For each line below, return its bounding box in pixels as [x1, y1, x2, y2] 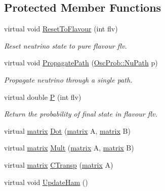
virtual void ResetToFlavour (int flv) [4, 23, 118, 34]
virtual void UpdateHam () [4, 176, 88, 187]
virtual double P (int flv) [4, 91, 81, 102]
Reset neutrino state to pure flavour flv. [4, 40, 127, 51]
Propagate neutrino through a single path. [4, 74, 133, 85]
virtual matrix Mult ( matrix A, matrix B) [4, 142, 134, 153]
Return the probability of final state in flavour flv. [4, 108, 157, 119]
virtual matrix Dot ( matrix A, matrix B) [4, 125, 131, 136]
